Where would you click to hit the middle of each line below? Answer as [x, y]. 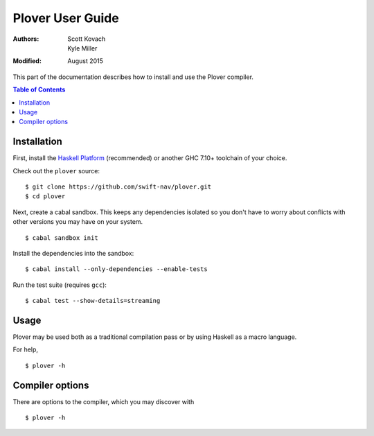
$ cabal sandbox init [62, 238]
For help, [25, 349]
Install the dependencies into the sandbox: [73, 253]
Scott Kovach [87, 39]
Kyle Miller [82, 48]
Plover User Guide [66, 18]
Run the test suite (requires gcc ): [60, 285]
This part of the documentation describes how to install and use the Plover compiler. [133, 77]
